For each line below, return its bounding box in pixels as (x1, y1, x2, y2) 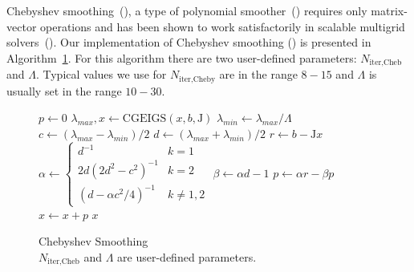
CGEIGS (122, 113, 167, 125)
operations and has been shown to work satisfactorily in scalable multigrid (40, 18, 405, 35)
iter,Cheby (179, 75, 216, 83)
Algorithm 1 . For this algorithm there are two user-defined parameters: (6, 49, 357, 66)
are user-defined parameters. (117, 248, 257, 265)
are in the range (219, 66, 298, 83)
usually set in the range (6, 82, 122, 99)
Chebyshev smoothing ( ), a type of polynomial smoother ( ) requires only (6, 2, 367, 18)
